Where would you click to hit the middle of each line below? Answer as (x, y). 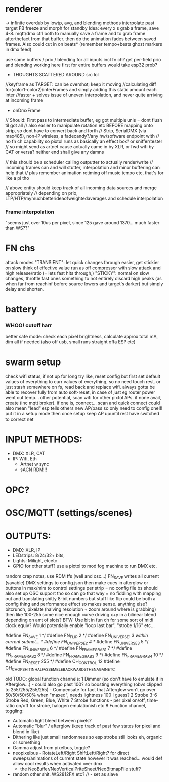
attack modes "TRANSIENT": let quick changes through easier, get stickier (82, 263)
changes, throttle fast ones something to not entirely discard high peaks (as (83, 279)
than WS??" (17, 228)
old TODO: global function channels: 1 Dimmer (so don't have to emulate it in (84, 679)
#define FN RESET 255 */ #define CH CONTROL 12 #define (62, 662)
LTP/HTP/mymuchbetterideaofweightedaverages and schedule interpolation (84, 198)
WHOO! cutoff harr (29, 325)
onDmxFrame (26, 110)
